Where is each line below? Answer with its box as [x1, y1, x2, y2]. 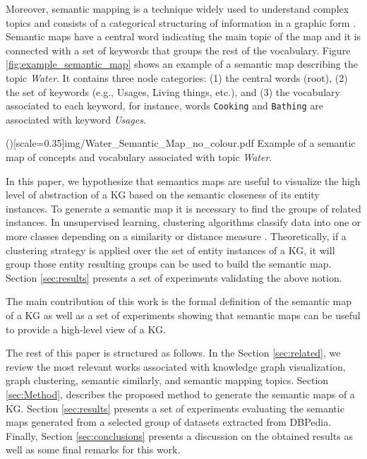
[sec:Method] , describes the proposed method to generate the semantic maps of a [6, 386, 355, 401]
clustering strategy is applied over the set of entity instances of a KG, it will [6, 242, 335, 257]
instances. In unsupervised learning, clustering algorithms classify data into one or [6, 215, 361, 229]
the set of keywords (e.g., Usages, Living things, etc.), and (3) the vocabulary [6, 84, 340, 99]
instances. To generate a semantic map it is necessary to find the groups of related [6, 201, 361, 215]
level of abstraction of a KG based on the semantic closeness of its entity [6, 187, 320, 202]
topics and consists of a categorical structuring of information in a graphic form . [6, 15, 356, 30]
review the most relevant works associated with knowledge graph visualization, [6, 359, 346, 374]
